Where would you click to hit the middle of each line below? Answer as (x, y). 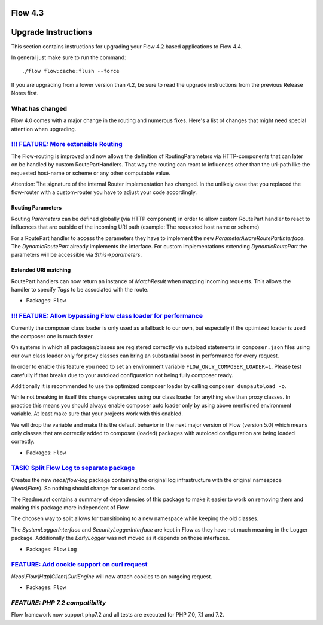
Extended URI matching (41, 270)
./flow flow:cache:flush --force (71, 71)
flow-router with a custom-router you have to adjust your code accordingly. (104, 192)
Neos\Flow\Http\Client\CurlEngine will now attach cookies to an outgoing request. (112, 576)
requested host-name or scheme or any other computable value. (91, 173)
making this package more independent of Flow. (70, 507)
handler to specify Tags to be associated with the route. (80, 290)
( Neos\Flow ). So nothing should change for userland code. (83, 489)
